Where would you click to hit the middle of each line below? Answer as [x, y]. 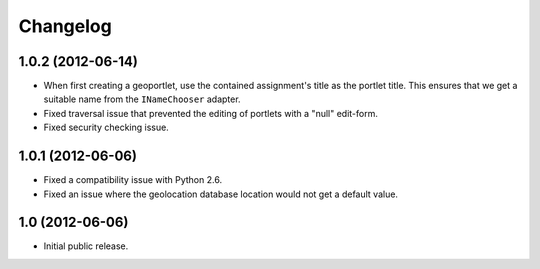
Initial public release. [86, 246]
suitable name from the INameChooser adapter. [142, 99]
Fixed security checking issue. [106, 127]
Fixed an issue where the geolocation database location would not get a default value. [221, 194]
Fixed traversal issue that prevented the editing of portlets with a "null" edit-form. [211, 113]
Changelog [65, 26]
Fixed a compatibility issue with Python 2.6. [133, 180]
